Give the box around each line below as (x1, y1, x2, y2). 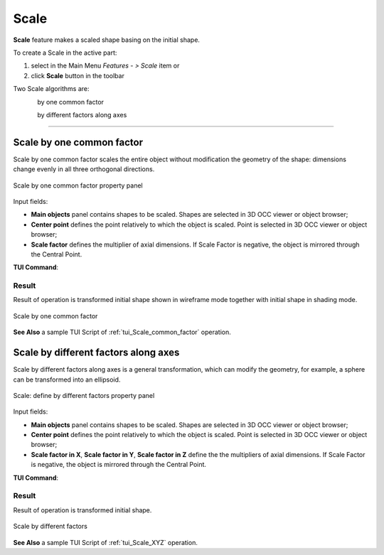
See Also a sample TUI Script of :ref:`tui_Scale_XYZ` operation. (13, 538, 198, 546)
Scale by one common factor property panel (13, 181, 144, 190)
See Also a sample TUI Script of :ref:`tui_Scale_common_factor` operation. (13, 328, 231, 337)
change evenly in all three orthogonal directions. (13, 165, 155, 173)
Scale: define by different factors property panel (13, 391, 155, 399)
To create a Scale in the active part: (13, 48, 117, 57)
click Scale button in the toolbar (31, 71, 124, 80)
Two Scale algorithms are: (13, 85, 90, 93)
